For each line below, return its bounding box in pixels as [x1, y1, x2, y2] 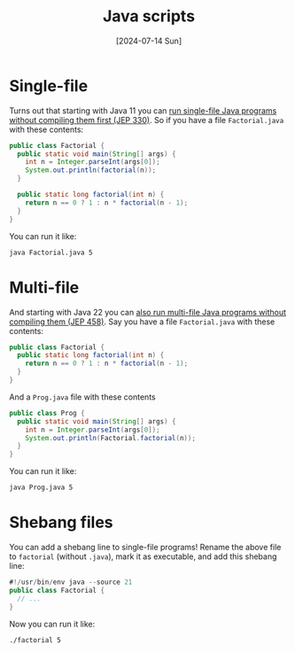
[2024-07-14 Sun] [115, 35, 182, 46]
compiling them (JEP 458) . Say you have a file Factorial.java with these [9, 316, 276, 327]
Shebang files [9, 512, 113, 533]
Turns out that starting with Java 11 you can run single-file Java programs [9, 105, 277, 116]
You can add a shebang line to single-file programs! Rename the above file [9, 542, 282, 553]
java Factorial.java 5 [9, 248, 93, 257]
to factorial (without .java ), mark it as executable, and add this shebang [9, 551, 277, 562]
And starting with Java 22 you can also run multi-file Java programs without [9, 307, 286, 317]
